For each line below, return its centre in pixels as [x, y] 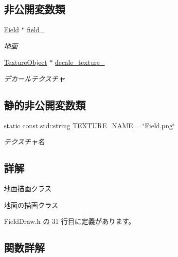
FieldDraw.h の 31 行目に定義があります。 [70, 221]
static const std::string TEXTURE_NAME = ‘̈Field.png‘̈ [89, 125]
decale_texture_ [80, 62]
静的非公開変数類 [45, 105]
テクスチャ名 [24, 142]
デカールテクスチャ [35, 78]
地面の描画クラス [31, 205]
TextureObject [26, 62]
